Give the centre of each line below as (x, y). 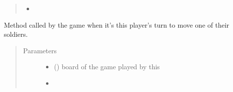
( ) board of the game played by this (107, 67)
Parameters (40, 50)
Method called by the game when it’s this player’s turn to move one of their (117, 24)
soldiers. (16, 34)
